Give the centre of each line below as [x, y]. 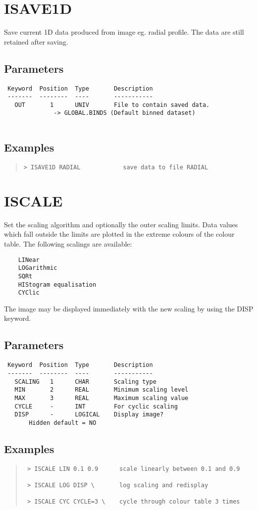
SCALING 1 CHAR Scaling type [85, 382]
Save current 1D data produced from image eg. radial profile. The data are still [124, 32]
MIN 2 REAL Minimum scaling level [102, 390]
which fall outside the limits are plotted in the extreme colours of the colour [119, 234]
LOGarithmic [38, 268]
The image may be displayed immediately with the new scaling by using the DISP [129, 308]
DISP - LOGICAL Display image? [89, 415]
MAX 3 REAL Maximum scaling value [102, 398]
